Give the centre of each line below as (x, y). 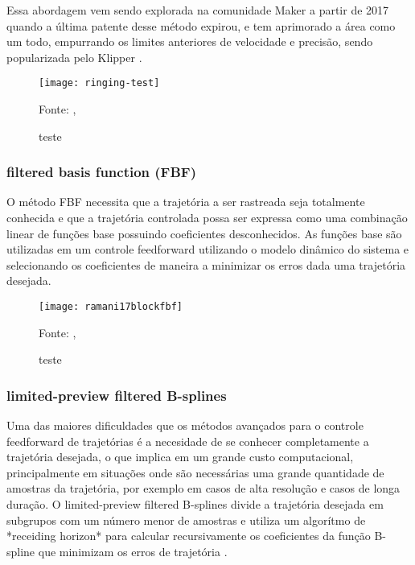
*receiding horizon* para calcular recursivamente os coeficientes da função (189, 536)
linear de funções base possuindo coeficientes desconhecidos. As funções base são (204, 233)
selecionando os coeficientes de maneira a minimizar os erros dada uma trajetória (206, 264)
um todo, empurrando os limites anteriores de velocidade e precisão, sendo (190, 41)
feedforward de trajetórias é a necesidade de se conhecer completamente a (188, 441)
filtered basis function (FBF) (101, 172)
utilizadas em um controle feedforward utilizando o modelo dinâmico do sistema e (208, 249)
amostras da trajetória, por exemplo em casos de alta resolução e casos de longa (203, 488)
